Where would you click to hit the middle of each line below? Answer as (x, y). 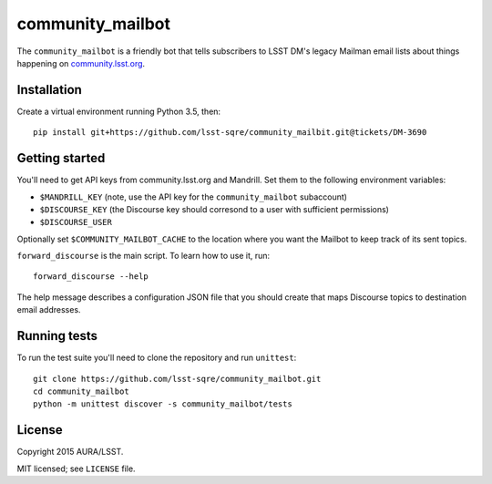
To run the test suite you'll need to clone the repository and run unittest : (157, 358)
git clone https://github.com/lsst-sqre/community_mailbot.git (177, 379)
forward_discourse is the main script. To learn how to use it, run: (143, 256)
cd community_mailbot (81, 391)
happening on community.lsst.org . (81, 63)
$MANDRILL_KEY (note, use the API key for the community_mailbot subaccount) (194, 197)
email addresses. (49, 310)
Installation (49, 90)
